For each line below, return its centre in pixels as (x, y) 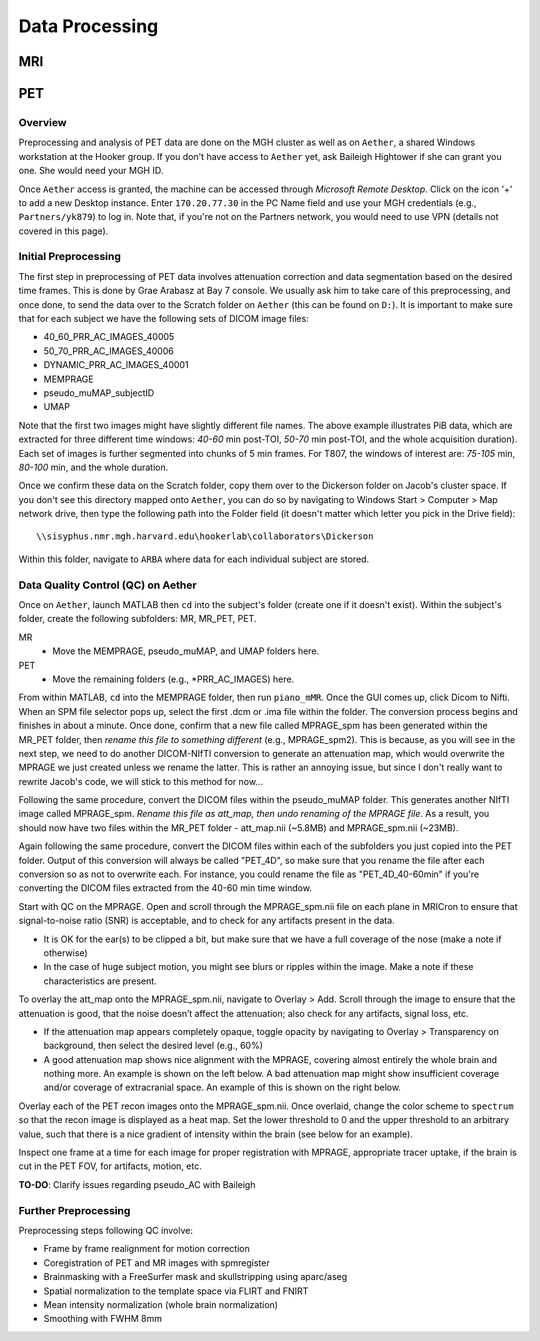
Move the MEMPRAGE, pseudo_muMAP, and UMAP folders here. (186, 651)
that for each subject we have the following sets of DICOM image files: (163, 318)
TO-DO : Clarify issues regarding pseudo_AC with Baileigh (137, 1184)
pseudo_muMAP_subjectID (99, 392)
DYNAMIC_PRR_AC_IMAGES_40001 (116, 365)
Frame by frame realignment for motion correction (146, 1249)
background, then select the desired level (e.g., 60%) (153, 1046)
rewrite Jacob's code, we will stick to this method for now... (141, 781)
